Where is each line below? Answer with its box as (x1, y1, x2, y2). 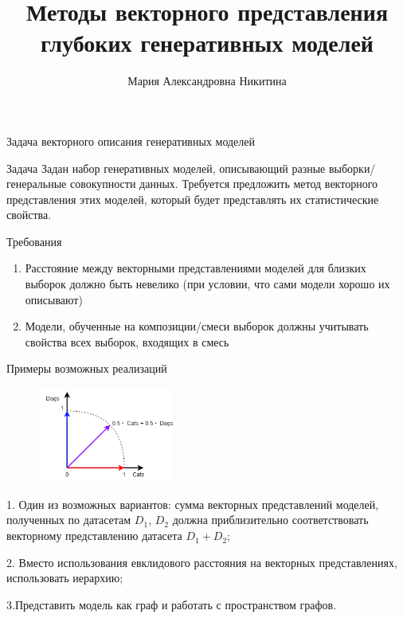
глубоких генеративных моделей (41, 26, 374, 59)
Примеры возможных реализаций (6, 360, 167, 377)
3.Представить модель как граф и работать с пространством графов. (6, 596, 337, 612)
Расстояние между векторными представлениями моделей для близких (25, 260, 366, 276)
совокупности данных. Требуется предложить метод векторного (69, 175, 378, 192)
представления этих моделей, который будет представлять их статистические (6, 190, 379, 207)
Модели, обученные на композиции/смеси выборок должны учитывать (25, 318, 369, 334)
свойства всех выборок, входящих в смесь (25, 333, 229, 350)
